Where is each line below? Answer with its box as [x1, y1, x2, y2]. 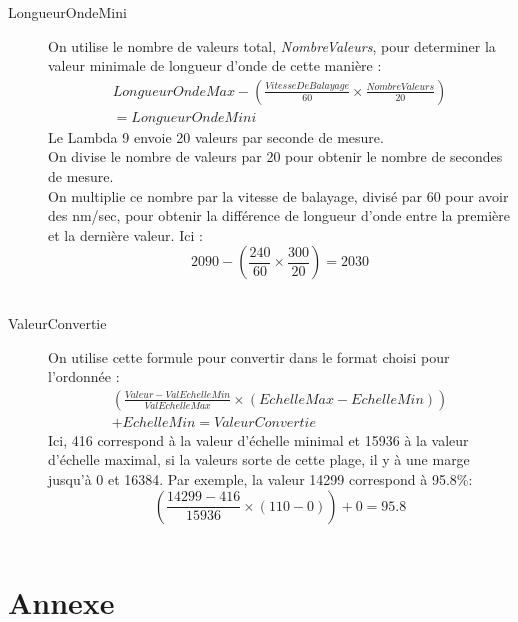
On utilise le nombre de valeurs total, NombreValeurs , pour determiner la [48, 35, 496, 56]
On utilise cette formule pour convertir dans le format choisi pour [48, 346, 450, 367]
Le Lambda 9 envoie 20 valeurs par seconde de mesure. [48, 126, 384, 147]
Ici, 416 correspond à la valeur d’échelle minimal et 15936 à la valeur [48, 429, 469, 450]
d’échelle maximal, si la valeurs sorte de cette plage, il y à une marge [48, 449, 470, 470]
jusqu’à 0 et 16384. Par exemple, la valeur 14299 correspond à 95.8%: [48, 469, 473, 490]
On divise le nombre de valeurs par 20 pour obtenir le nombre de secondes [48, 146, 503, 167]
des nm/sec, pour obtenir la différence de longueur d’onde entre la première [48, 205, 511, 226]
